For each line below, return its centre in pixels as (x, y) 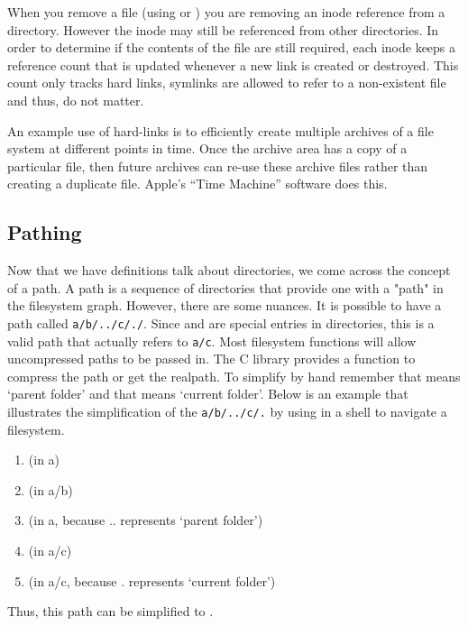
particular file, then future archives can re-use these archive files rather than (218, 166)
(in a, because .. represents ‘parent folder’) (146, 520)
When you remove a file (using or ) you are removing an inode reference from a (226, 12)
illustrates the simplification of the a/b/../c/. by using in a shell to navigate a (227, 412)
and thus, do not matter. (76, 100)
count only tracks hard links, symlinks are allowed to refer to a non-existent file (227, 83)
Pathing (45, 232)
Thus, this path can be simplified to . (110, 611)
